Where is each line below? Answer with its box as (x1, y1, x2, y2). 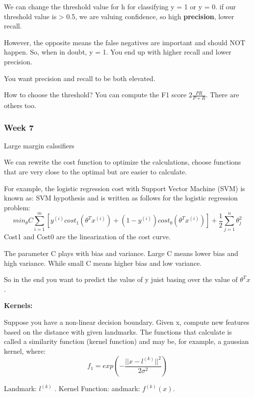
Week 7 (4, 121, 34, 133)
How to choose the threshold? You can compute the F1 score (4, 89, 187, 100)
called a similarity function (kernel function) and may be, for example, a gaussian (4, 336, 249, 346)
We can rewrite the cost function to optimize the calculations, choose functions (4, 157, 241, 167)
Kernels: (4, 300, 33, 311)
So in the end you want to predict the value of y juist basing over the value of (4, 274, 238, 284)
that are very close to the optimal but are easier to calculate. (4, 166, 187, 176)
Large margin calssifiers (4, 140, 75, 150)
